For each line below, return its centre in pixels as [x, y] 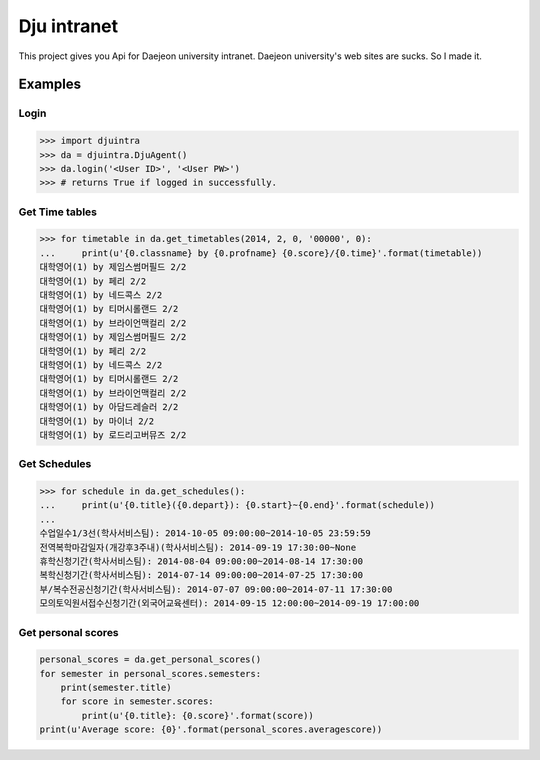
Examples [50, 84]
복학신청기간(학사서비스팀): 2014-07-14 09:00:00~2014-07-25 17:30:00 [201, 575]
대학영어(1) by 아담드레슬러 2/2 [109, 407]
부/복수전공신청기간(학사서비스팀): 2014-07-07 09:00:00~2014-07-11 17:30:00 [216, 589]
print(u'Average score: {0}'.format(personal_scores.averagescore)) [211, 729]
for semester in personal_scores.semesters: [150, 673]
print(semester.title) [116, 688]
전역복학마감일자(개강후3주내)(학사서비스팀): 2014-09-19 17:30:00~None [198, 547]
